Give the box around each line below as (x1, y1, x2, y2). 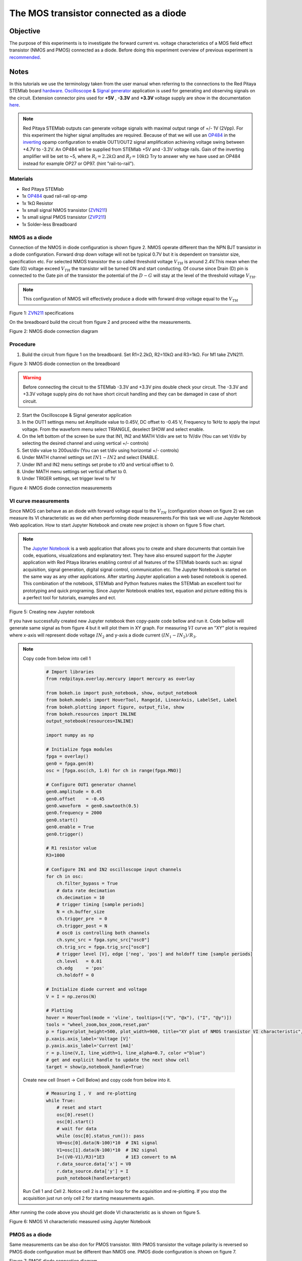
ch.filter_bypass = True (56, 881, 118, 886)
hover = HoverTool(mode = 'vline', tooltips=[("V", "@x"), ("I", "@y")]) (46, 1014, 232, 1020)
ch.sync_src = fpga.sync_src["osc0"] (56, 937, 150, 943)
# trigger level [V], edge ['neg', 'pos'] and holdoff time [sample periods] (56, 951, 254, 957)
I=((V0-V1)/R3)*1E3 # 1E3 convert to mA (56, 1154, 176, 1160)
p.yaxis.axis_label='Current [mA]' (46, 1043, 134, 1049)
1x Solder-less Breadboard (22, 221, 77, 227)
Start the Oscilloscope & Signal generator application (22, 412, 132, 418)
